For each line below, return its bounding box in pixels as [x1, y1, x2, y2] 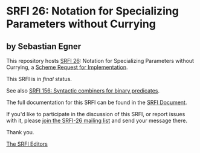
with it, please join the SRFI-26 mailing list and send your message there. [6, 117, 187, 124]
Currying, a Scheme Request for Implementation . [6, 63, 128, 71]
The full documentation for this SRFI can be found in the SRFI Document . [6, 99, 187, 106]
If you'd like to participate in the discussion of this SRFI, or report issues [6, 111, 185, 117]
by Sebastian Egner [6, 41, 82, 51]
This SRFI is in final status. [6, 76, 73, 82]
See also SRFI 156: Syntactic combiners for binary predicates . [6, 87, 160, 94]
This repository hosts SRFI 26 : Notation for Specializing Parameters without [6, 57, 195, 64]
